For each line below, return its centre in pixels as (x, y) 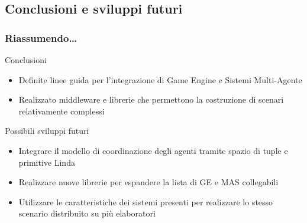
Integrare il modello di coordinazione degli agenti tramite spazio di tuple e (153, 150)
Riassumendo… (41, 37)
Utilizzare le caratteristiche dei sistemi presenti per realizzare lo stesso (146, 201)
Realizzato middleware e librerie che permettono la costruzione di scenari (151, 99)
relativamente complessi (62, 111)
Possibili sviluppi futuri (47, 131)
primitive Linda (47, 162)
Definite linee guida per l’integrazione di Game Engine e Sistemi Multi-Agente (160, 79)
